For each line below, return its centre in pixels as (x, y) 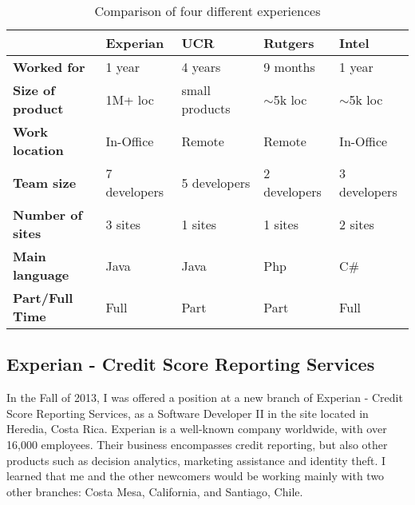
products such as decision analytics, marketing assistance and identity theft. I (196, 460)
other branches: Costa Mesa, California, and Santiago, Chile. (155, 491)
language (41, 274)
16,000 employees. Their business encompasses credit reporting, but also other (197, 444)
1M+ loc (130, 99)
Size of (34, 90)
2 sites (357, 224)
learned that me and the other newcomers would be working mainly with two (196, 476)
